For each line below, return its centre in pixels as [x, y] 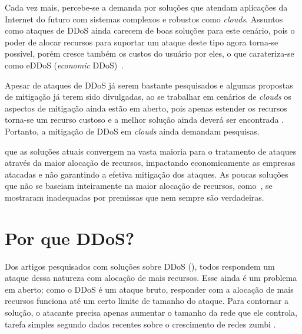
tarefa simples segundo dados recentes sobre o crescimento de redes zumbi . [140, 324]
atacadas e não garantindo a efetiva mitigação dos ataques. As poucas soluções [147, 174]
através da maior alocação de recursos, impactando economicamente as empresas [150, 163]
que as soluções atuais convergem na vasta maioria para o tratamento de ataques [151, 151]
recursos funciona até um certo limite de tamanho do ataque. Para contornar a [147, 301]
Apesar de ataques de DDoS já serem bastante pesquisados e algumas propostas [149, 85]
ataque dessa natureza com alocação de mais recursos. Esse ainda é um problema [151, 278]
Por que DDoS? [70, 238]
